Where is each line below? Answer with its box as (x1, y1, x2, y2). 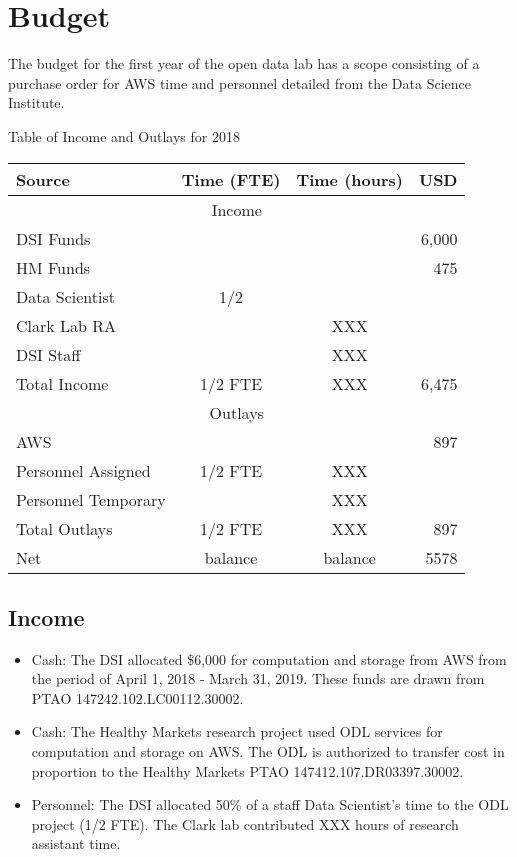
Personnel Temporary (16, 487, 166, 511)
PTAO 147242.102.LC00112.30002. (31, 687, 244, 708)
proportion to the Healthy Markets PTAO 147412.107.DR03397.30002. (31, 760, 464, 781)
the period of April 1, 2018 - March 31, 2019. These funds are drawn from (31, 668, 485, 689)
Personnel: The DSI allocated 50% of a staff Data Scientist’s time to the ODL (31, 794, 509, 815)
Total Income (16, 371, 109, 395)
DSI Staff (16, 342, 81, 366)
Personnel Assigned (16, 458, 151, 482)
